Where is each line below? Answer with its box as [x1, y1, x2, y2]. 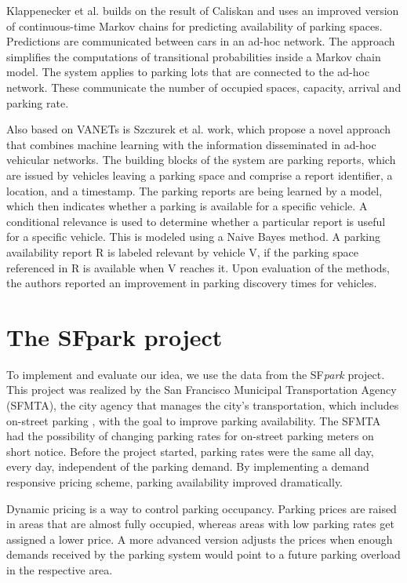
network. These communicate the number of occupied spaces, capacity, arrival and [6, 78, 402, 95]
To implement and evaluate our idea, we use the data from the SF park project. [6, 366, 385, 382]
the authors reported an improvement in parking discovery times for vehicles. [6, 275, 377, 291]
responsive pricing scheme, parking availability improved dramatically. [6, 473, 343, 490]
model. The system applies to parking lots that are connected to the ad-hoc [6, 64, 370, 80]
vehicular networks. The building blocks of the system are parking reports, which [6, 151, 396, 168]
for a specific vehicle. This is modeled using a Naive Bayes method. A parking [6, 228, 381, 245]
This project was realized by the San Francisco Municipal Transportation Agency [6, 381, 397, 398]
